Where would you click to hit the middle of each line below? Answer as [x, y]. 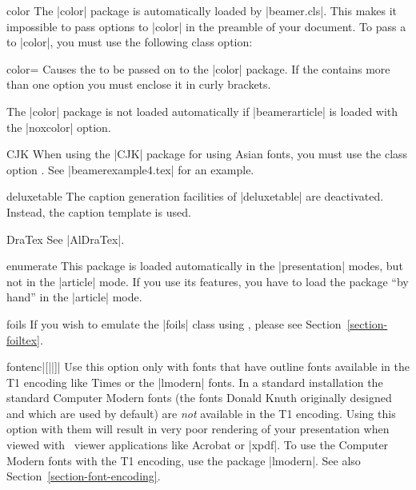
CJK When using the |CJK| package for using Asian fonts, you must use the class [207, 154]
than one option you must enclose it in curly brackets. [139, 84]
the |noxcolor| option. [59, 127]
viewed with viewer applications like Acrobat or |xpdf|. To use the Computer [198, 445]
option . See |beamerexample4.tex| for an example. [130, 169]
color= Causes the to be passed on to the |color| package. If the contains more [198, 68]
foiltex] [24, 339]
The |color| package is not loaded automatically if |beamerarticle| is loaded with [202, 111]
